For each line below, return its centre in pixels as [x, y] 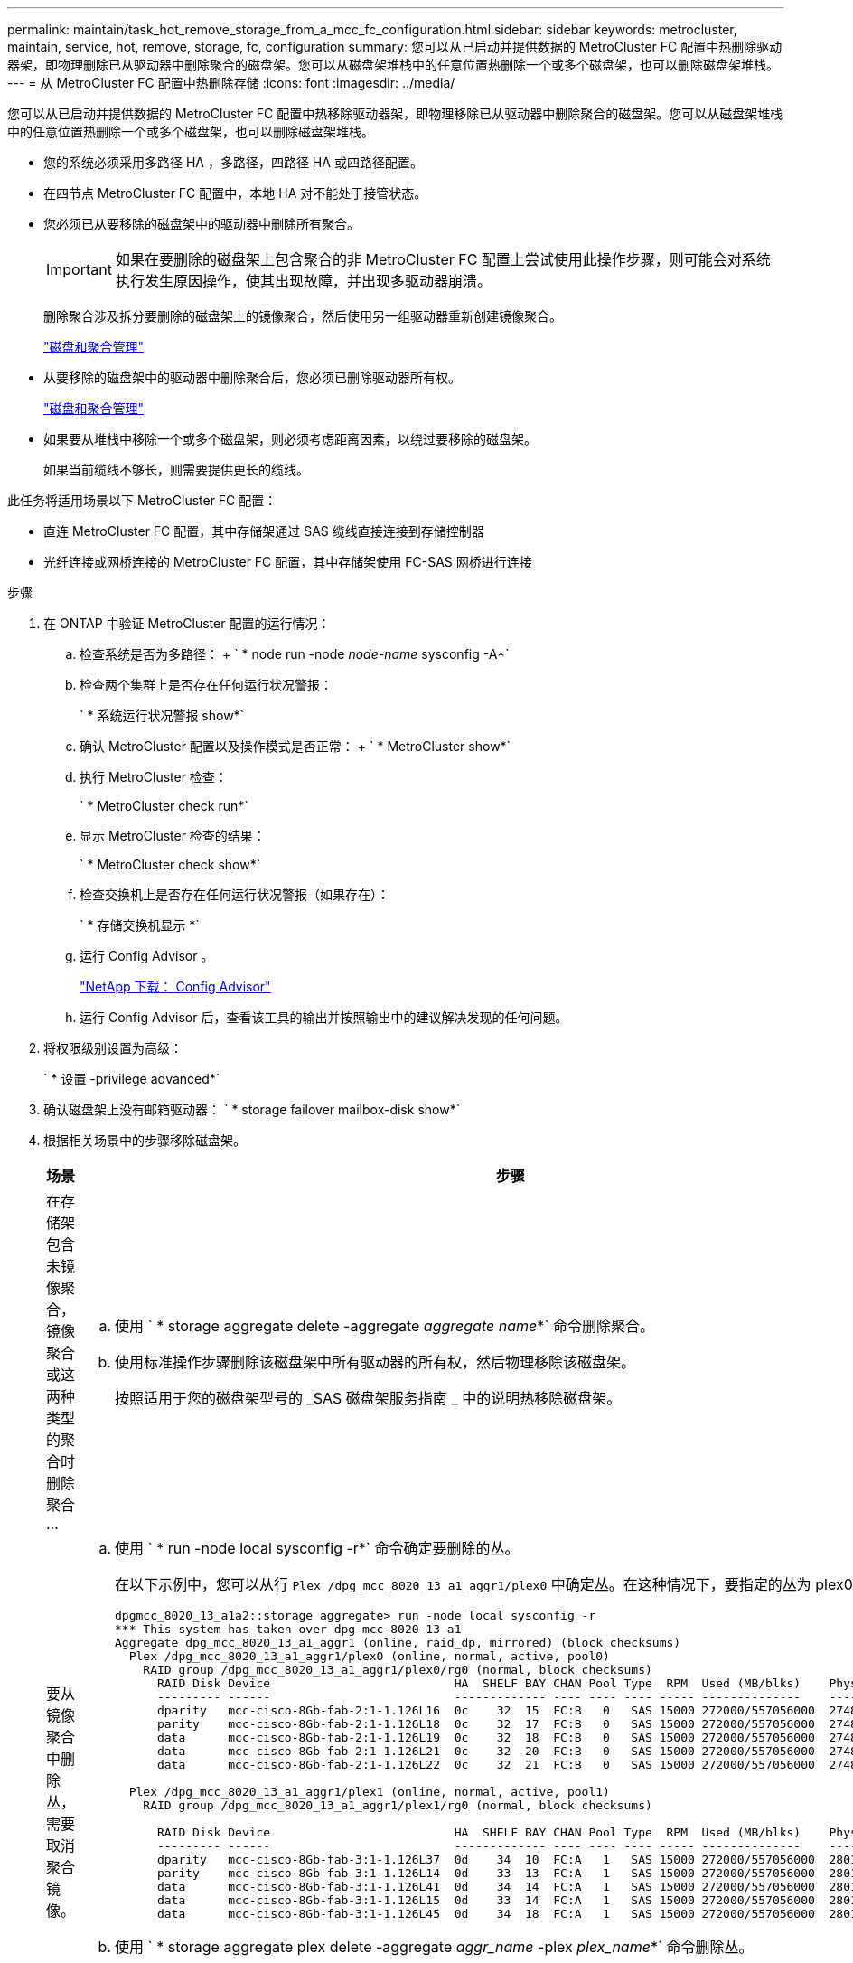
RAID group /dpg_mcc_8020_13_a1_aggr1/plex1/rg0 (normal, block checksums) [398, 1805]
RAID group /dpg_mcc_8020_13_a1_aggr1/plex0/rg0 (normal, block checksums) [398, 1670]
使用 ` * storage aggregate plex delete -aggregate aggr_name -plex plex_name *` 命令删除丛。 [434, 1947]
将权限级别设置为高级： [113, 1048]
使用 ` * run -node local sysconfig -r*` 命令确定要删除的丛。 [317, 1548]
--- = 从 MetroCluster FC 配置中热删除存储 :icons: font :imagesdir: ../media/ [231, 83]
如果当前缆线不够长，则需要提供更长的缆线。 [176, 470]
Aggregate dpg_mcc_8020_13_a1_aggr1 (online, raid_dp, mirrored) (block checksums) [398, 1643]
